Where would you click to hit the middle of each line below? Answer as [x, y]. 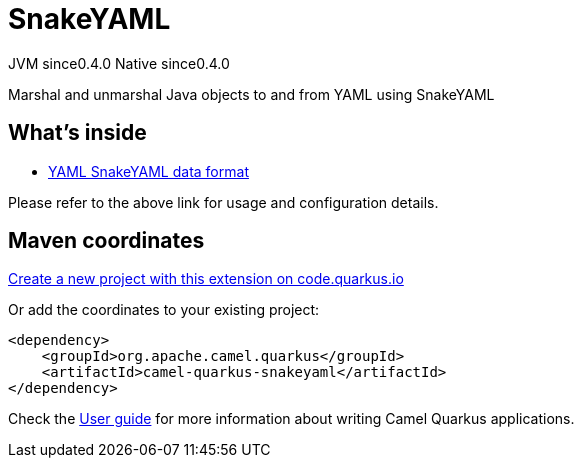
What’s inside [77, 133]
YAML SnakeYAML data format [148, 171]
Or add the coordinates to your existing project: [164, 310]
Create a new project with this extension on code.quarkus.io [206, 279]
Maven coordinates [106, 241]
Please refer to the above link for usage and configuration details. [223, 202]
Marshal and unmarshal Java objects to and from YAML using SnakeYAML [251, 94]
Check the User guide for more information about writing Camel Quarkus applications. [291, 419]
